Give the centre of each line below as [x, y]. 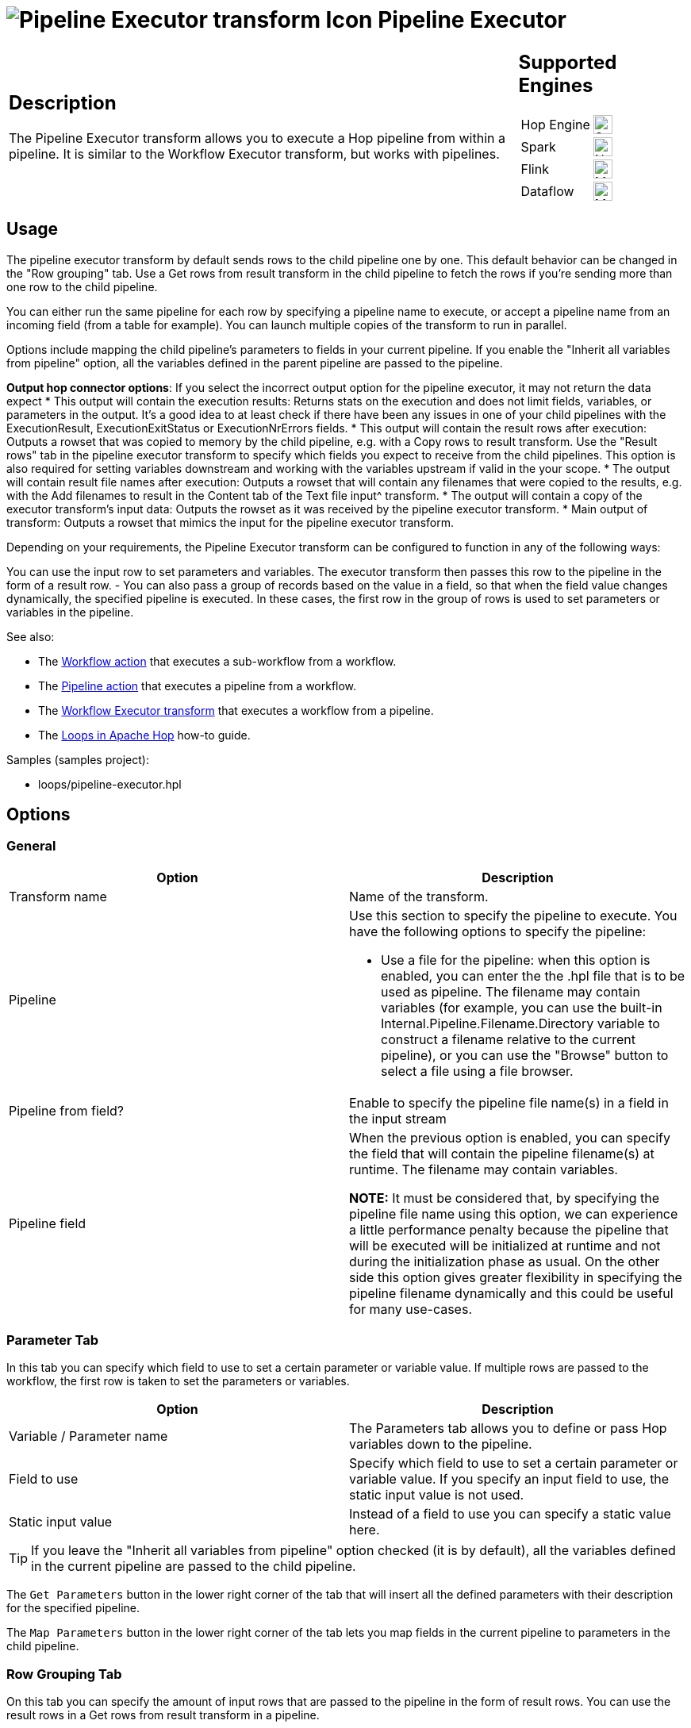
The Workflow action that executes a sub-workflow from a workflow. [217, 661]
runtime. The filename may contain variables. [484, 1169]
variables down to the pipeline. [441, 1444]
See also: [31, 636]
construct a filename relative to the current [508, 1039]
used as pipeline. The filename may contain [511, 991]
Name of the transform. [419, 896]
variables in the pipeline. [70, 612]
